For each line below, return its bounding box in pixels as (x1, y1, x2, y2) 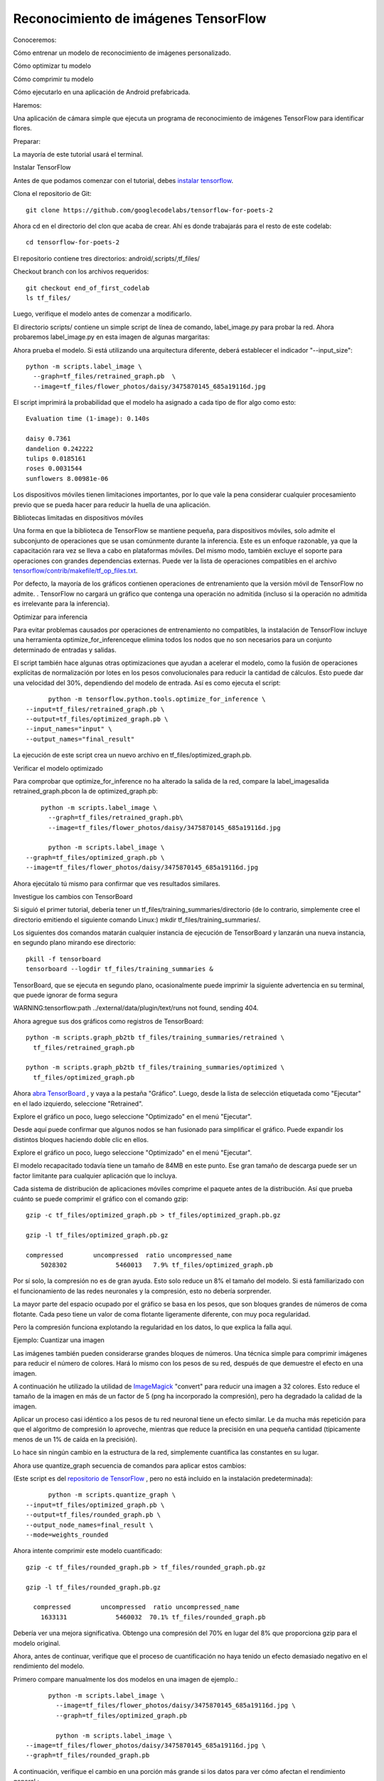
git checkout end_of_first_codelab (26, 284, 150, 292)
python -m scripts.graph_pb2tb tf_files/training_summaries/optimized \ (26, 1064, 284, 1071)
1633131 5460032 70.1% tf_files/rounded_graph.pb (40, 1613, 266, 1621)
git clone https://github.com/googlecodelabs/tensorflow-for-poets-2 (26, 206, 274, 214)
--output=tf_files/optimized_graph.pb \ (26, 715, 169, 723)
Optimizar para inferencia (13, 613, 88, 621)
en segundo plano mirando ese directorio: (13, 938, 137, 947)
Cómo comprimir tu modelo (13, 75, 94, 83)
